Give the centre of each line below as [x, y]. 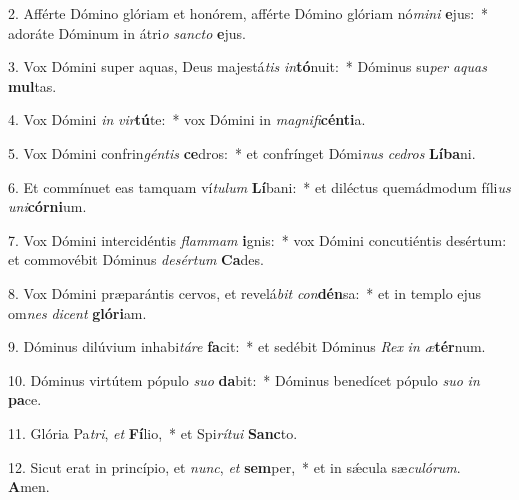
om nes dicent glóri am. [77, 312]
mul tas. [32, 85]
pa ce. [25, 399]
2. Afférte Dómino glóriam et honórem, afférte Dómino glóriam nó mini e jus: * [248, 13]
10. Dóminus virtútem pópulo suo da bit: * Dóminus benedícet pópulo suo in [244, 379]
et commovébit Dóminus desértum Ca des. [136, 259]
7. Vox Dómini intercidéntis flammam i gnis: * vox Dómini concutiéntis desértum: [257, 239]
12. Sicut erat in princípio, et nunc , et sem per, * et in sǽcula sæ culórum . [234, 466]
